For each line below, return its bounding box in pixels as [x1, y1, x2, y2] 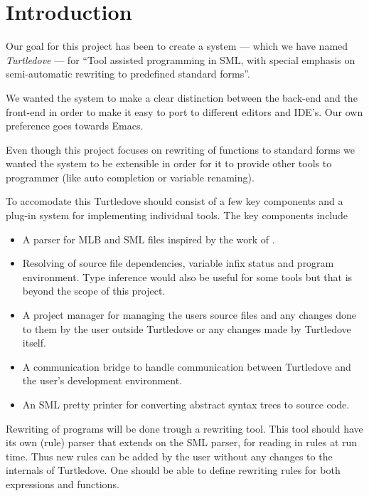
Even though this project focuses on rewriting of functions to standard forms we [6, 142, 355, 157]
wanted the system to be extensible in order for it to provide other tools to [6, 156, 332, 171]
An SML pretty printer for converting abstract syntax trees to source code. [22, 397, 350, 411]
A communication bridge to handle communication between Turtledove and [22, 359, 351, 374]
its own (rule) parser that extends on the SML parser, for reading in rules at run [6, 435, 358, 450]
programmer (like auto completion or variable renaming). [6, 169, 255, 184]
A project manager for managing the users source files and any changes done [22, 307, 356, 322]
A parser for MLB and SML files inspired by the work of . [22, 231, 275, 246]
